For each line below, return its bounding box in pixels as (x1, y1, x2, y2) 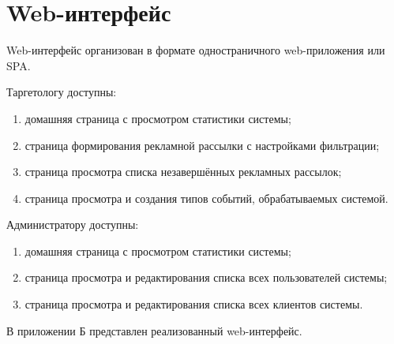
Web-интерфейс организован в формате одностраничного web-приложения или (6, 42, 385, 58)
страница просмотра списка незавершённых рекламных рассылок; (24, 163, 342, 180)
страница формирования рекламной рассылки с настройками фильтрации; (24, 136, 380, 153)
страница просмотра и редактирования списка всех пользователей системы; (24, 269, 388, 286)
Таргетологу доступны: (6, 84, 117, 100)
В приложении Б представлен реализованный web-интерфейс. (6, 322, 302, 338)
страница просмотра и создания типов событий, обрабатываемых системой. (24, 189, 388, 206)
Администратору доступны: (6, 216, 139, 233)
